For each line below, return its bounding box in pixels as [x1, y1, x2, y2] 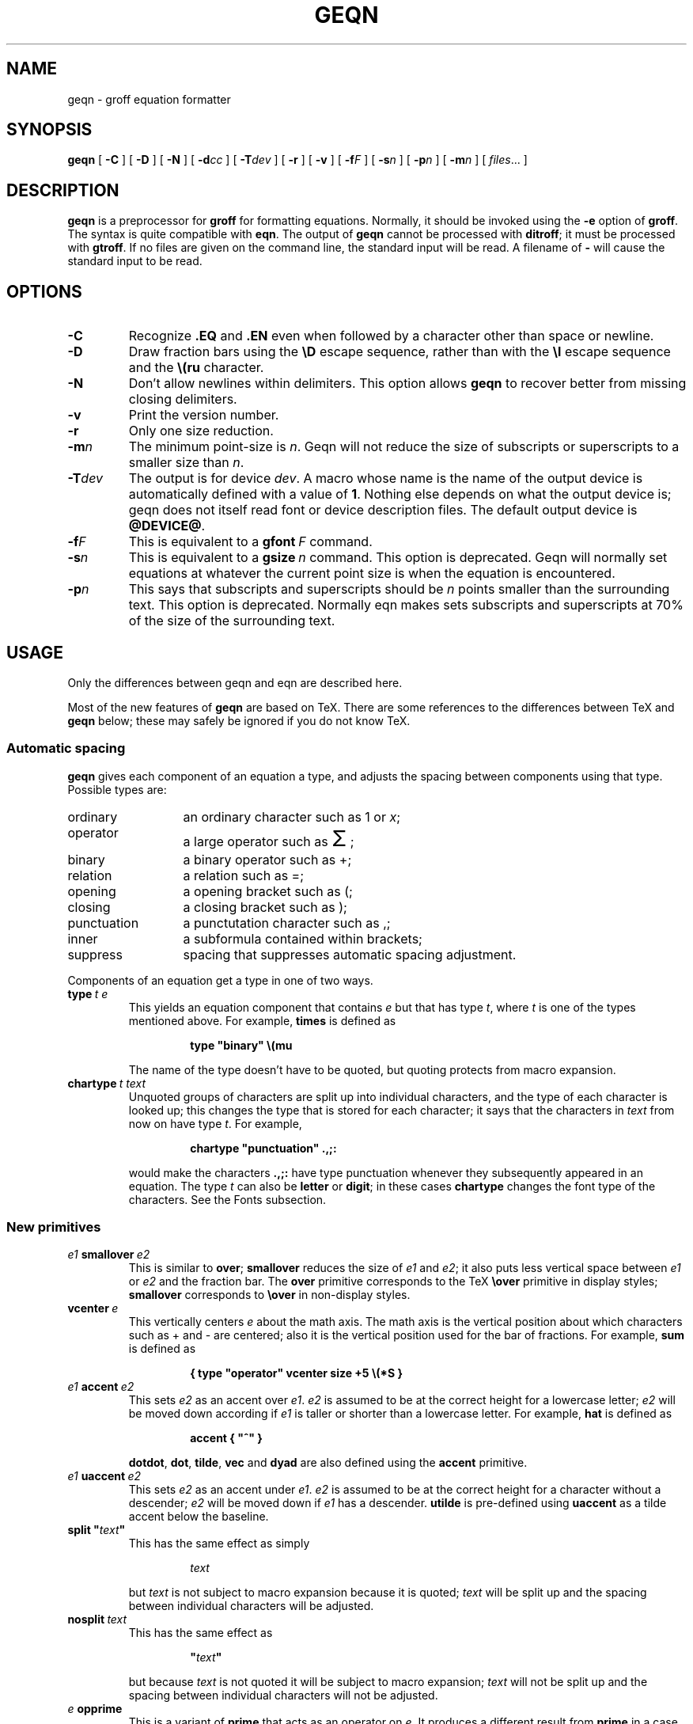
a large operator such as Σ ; [183, 824, 354, 852]
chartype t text [67, 1076, 146, 1090]
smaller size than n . [128, 454, 244, 471]
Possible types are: [67, 782, 167, 796]
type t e [67, 986, 108, 1001]
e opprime [67, 1702, 123, 1716]
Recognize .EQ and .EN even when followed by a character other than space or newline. [128, 328, 654, 344]
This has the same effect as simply [128, 1536, 310, 1551]
